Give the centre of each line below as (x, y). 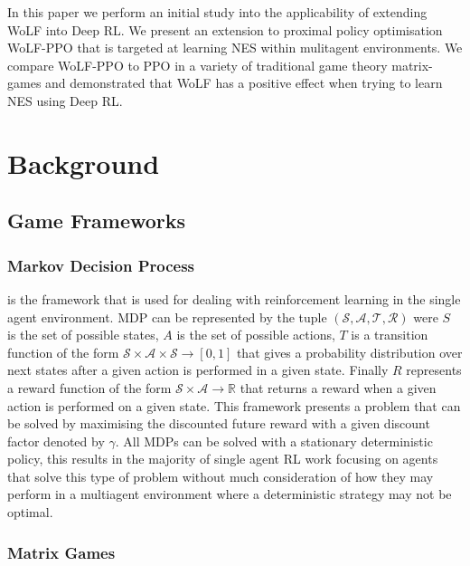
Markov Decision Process (101, 265)
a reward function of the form (89, 387)
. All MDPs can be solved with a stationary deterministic (274, 441)
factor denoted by (56, 441)
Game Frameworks (97, 221)
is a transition (390, 335)
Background (84, 163)
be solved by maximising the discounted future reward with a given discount (219, 423)
